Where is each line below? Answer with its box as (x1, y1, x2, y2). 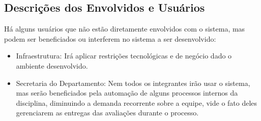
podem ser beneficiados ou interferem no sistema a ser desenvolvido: (4, 33, 216, 44)
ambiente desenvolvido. (16, 60, 88, 71)
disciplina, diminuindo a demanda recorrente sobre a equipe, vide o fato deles (16, 97, 257, 108)
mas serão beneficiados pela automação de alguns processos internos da (16, 87, 238, 98)
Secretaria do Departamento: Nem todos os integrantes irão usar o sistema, (16, 77, 250, 88)
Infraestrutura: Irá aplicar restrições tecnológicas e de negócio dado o (16, 50, 232, 61)
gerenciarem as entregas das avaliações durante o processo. (16, 107, 199, 118)
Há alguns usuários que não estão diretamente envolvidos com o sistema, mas (4, 23, 245, 34)
